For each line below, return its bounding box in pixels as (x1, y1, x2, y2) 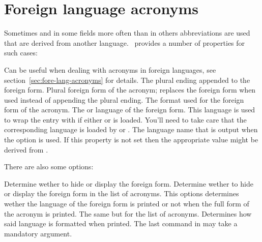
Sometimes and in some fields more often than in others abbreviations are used (4, 27, 250, 38)
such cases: (4, 47, 38, 58)
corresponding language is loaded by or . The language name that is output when (4, 124, 258, 135)
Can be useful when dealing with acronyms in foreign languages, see (4, 64, 216, 75)
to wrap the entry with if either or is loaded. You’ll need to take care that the (4, 114, 247, 125)
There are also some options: (4, 161, 94, 172)
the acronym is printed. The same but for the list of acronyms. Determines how (4, 208, 252, 219)
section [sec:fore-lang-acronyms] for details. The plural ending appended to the (4, 74, 250, 85)
